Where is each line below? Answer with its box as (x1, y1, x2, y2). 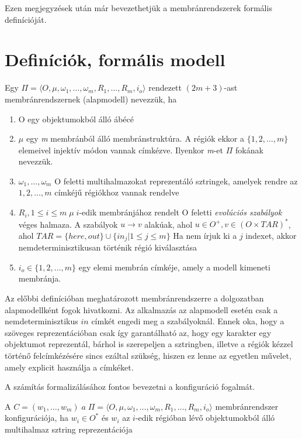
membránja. (18, 272, 61, 284)
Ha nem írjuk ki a (173, 229, 237, 241)
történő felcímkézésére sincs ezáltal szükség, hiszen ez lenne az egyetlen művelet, (5, 349, 291, 361)
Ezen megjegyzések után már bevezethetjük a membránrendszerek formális (5, 2, 272, 13)
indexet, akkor (245, 229, 297, 241)
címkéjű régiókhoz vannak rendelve (54, 186, 179, 198)
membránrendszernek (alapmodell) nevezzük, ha (5, 92, 177, 105)
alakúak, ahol (144, 218, 193, 230)
